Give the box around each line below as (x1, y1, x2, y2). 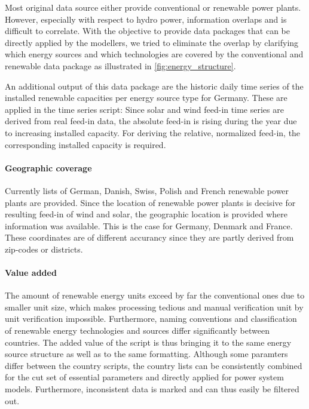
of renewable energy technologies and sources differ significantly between (5, 324, 270, 337)
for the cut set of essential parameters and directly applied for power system (5, 371, 284, 383)
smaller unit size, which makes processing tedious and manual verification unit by (5, 300, 304, 313)
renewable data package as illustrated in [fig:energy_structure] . (5, 59, 236, 72)
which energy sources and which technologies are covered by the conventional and (5, 48, 304, 60)
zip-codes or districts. (5, 242, 83, 255)
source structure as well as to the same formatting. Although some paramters (5, 348, 288, 360)
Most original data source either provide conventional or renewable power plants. (5, 1, 301, 13)
